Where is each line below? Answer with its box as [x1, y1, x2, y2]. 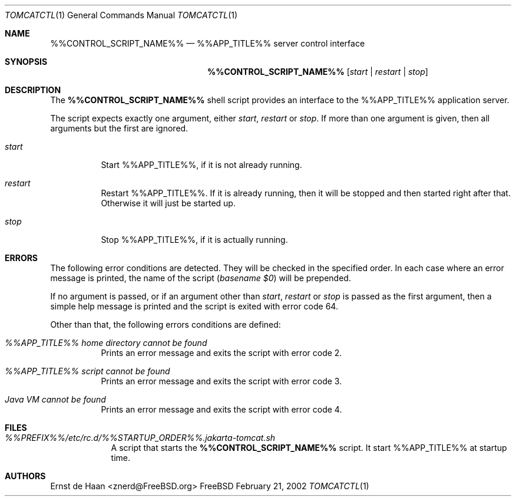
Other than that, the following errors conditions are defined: [50, 319, 281, 329]
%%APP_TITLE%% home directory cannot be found [5, 338, 207, 348]
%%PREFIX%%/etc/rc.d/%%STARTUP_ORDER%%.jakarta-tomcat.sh [5, 433, 276, 443]
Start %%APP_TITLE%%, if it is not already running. [101, 160, 302, 170]
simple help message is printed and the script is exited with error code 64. [50, 301, 338, 311]
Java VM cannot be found [5, 394, 106, 404]
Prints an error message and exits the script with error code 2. [101, 348, 342, 358]
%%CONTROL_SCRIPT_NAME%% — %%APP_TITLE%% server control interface [50, 38, 365, 48]
